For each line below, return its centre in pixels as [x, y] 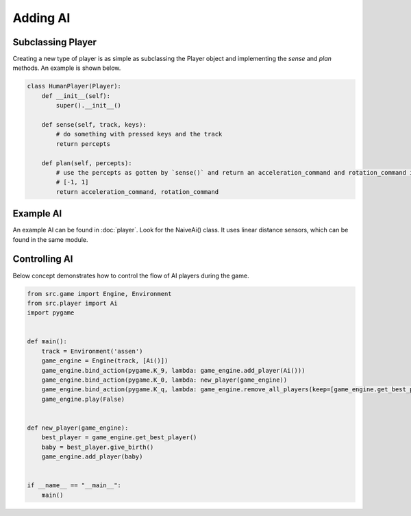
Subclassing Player [55, 42]
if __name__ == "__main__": [74, 486]
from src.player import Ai [72, 303]
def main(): [47, 342]
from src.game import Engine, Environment [99, 294]
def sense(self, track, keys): [94, 124]
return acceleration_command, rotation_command [137, 192]
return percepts [83, 144]
